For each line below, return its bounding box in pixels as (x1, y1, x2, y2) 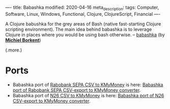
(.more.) (5, 47, 22, 53)
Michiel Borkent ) (5, 37, 41, 43)
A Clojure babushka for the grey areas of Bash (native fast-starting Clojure (5, 20, 161, 27)
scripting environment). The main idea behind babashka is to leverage (5, 26, 152, 32)
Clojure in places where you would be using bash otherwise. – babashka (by (5, 32, 165, 38)
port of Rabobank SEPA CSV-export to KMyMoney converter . (12, 87, 141, 93)
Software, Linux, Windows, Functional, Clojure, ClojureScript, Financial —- (5, 11, 161, 17)
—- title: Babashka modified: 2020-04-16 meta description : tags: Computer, (5, 5, 159, 12)
